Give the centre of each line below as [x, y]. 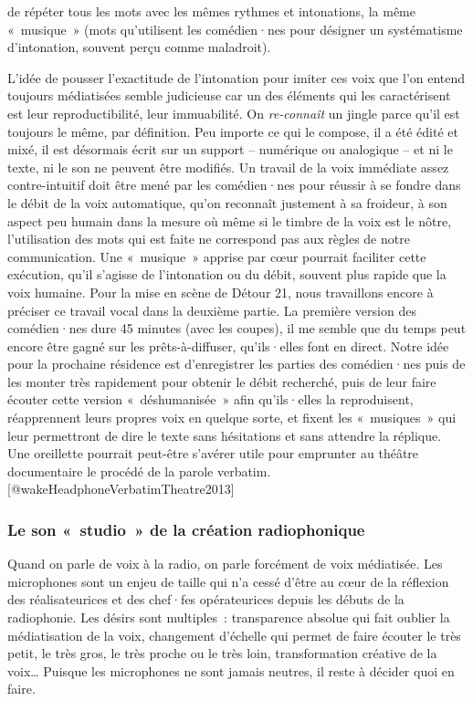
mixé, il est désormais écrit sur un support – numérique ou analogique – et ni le [230, 149]
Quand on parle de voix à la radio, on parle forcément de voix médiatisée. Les [225, 564]
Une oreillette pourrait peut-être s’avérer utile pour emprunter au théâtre [213, 453]
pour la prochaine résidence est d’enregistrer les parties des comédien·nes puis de [236, 364]
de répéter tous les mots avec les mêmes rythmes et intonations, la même [211, 11]
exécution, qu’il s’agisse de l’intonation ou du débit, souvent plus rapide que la [227, 274]
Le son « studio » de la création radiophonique [186, 529]
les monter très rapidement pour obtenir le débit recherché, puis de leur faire [222, 381]
